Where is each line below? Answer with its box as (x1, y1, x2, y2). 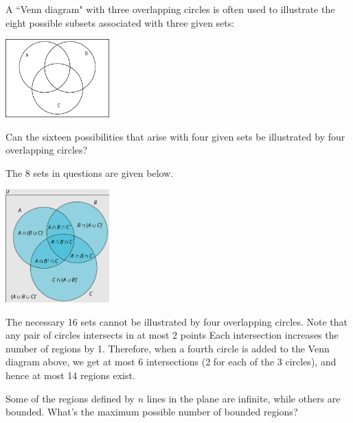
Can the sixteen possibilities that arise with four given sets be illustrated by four (5, 129, 345, 143)
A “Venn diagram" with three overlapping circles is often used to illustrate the (5, 2, 335, 16)
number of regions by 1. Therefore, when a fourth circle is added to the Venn (5, 341, 330, 355)
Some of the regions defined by (5, 391, 135, 405)
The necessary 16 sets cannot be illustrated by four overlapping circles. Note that (5, 314, 348, 328)
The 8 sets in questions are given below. (5, 165, 174, 180)
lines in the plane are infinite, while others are (146, 391, 341, 405)
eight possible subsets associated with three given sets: (5, 15, 235, 29)
